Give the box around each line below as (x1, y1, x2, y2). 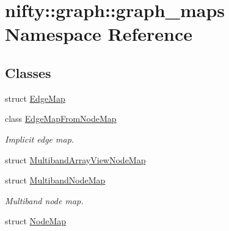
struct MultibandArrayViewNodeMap (5, 153, 146, 166)
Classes (5, 63, 51, 82)
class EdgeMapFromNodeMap (5, 112, 117, 125)
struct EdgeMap (5, 91, 65, 104)
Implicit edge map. (5, 132, 75, 145)
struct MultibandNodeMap (5, 174, 106, 187)
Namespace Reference (5, 21, 192, 46)
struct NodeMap (5, 215, 67, 227)
